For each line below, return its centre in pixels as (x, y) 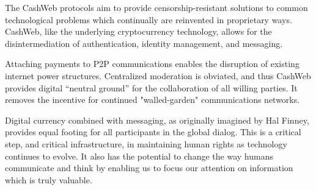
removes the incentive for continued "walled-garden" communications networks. (152, 100)
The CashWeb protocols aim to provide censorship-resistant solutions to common (156, 7)
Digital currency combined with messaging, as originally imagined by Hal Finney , (157, 120)
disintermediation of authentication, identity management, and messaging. (144, 43)
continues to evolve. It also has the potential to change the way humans (139, 156)
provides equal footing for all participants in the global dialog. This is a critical (153, 132)
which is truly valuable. (49, 179)
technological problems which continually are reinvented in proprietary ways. (149, 19)
